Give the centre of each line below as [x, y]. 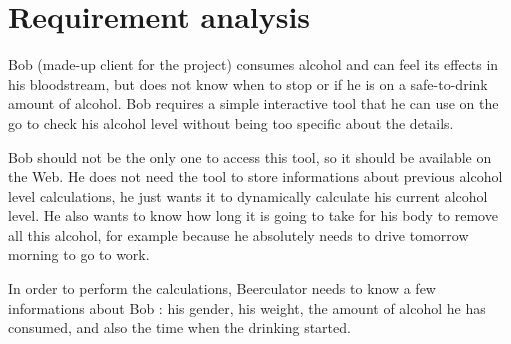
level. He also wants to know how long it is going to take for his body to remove [253, 215]
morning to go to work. [79, 254]
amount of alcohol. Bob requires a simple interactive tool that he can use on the [253, 103]
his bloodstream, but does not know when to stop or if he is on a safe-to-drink [248, 83]
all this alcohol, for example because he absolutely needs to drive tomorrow [238, 234]
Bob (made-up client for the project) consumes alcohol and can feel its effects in [253, 64]
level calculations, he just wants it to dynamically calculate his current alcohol [248, 195]
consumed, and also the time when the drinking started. [179, 327]
